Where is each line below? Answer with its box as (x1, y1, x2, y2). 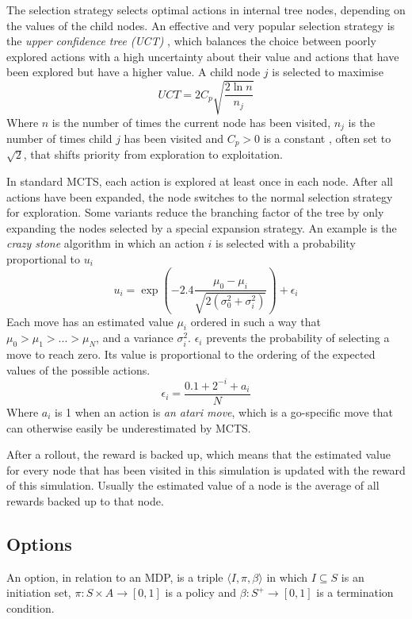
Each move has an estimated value (6, 313, 174, 329)
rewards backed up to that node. (6, 492, 164, 509)
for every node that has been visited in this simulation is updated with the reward (6, 461, 406, 478)
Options (6, 531, 72, 556)
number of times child (6, 129, 113, 146)
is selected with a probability (216, 235, 356, 252)
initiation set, (6, 584, 71, 601)
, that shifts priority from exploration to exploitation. (23, 146, 283, 163)
